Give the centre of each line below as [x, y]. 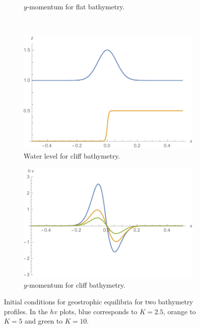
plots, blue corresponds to [99, 311]
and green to [44, 321]
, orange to [180, 311]
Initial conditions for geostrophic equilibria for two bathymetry [99, 302]
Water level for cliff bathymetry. [72, 156]
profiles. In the [26, 311]
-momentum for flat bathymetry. [76, 6]
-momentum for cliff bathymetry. [76, 285]
